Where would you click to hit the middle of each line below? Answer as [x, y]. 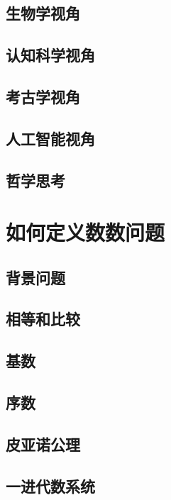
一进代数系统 [50, 485]
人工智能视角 [50, 138]
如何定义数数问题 [85, 232]
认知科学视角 [50, 55]
